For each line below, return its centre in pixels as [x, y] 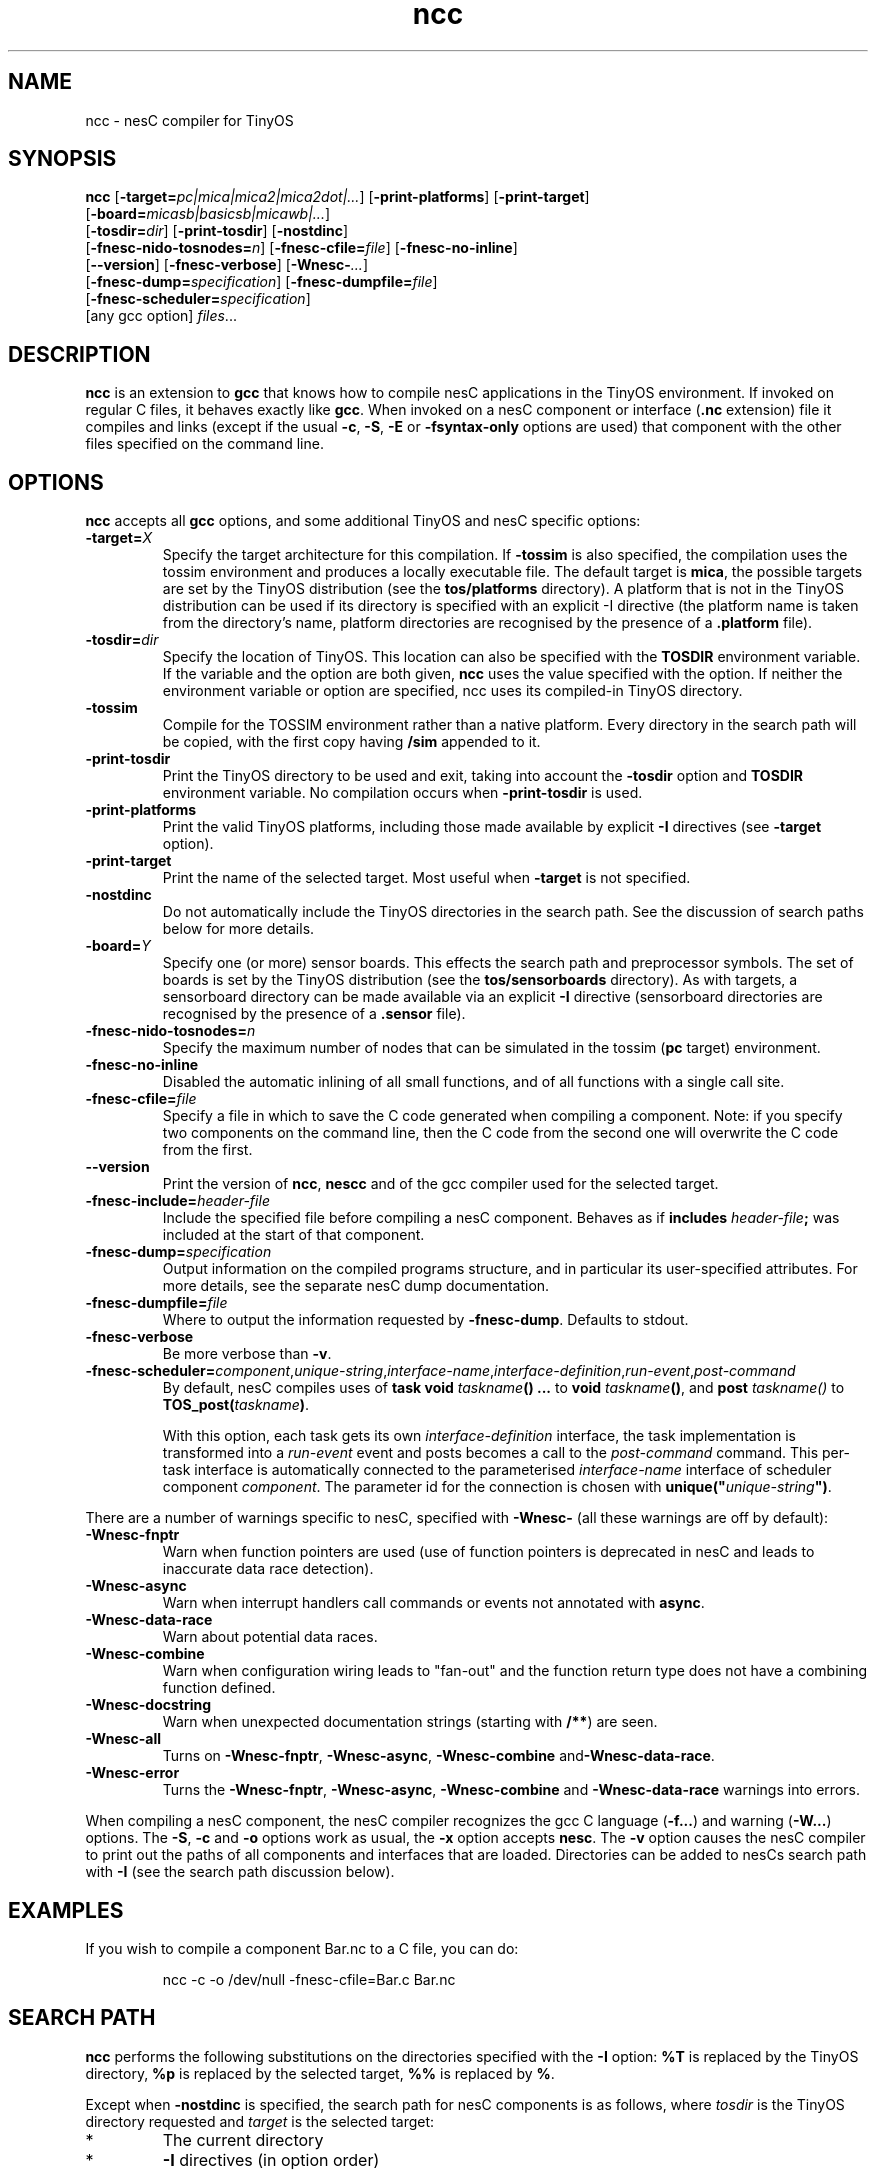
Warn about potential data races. [270, 1637]
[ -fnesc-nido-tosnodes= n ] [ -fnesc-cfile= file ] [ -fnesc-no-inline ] [301, 248]
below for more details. [238, 929]
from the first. [207, 1150]
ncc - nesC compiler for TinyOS [189, 120]
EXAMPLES [66, 1910]
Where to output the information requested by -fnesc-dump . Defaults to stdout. [425, 1320]
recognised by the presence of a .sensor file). [314, 1014]
